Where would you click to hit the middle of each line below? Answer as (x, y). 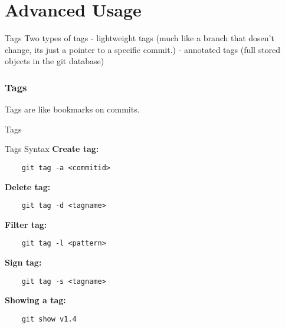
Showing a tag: (35, 300)
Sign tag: (23, 262)
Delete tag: (28, 186)
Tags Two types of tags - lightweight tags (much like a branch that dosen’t (140, 38)
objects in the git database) (55, 61)
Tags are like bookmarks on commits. (72, 109)
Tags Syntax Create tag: (52, 149)
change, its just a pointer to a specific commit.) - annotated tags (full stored (143, 49)
